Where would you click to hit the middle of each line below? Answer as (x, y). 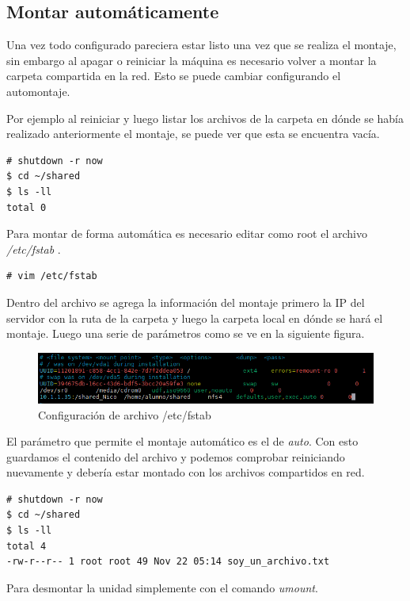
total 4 (27, 546)
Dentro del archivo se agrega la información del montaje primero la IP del (186, 302)
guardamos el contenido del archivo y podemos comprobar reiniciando (176, 456)
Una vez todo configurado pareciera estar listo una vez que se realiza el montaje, (201, 45)
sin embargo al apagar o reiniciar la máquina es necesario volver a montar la (192, 60)
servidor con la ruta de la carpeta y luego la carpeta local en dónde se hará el (195, 318)
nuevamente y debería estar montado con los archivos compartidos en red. (186, 472)
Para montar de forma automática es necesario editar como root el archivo (187, 234)
